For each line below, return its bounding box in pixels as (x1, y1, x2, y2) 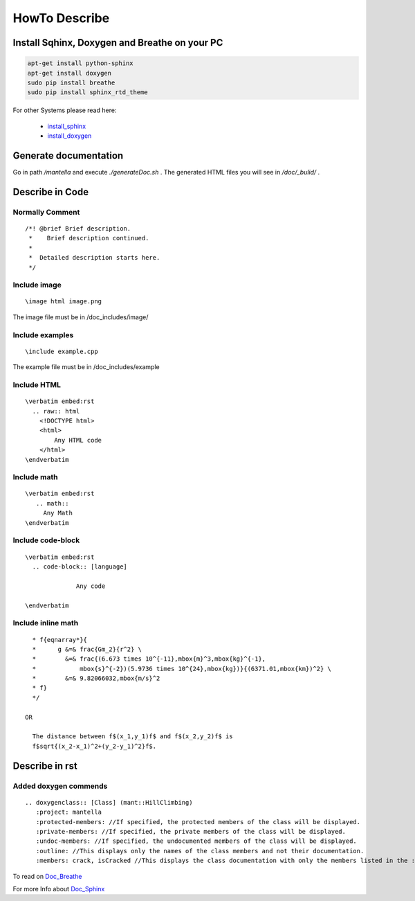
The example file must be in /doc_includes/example (12, 363, 160, 371)
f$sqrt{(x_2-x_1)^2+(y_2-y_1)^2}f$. (32, 742, 157, 750)
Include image (12, 280, 62, 290)
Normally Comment (12, 207, 80, 217)
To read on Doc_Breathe (12, 872, 82, 880)
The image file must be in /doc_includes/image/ (12, 312, 149, 321)
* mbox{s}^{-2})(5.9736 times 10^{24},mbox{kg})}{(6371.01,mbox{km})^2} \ (32, 665, 332, 672)
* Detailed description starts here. (28, 253, 160, 262)
